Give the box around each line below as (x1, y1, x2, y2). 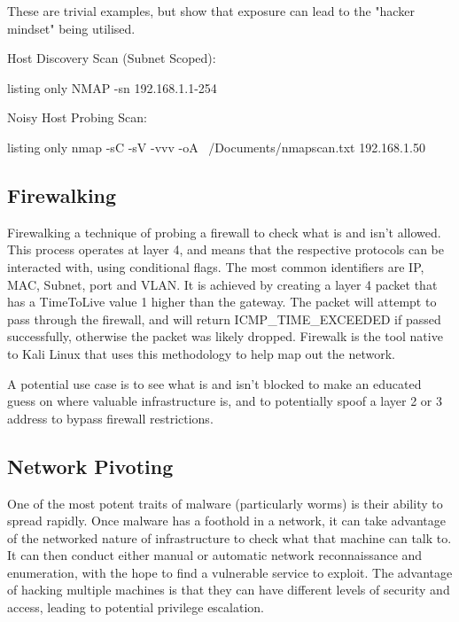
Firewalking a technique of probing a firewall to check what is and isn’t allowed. (7, 222, 441, 241)
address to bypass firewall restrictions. (7, 408, 214, 427)
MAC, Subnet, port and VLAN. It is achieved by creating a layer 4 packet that (7, 275, 438, 293)
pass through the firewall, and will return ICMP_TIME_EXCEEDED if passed (7, 309, 441, 328)
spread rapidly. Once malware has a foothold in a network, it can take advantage (7, 511, 446, 530)
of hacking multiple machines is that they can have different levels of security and (7, 580, 450, 599)
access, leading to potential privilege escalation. (7, 598, 264, 617)
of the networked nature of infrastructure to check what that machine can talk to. (7, 528, 452, 547)
